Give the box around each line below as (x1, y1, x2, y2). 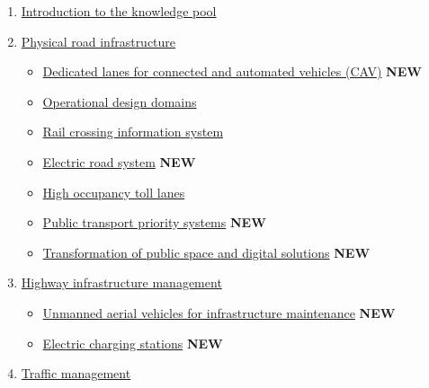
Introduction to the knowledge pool (21, 2, 217, 20)
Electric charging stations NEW (42, 333, 223, 352)
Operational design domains (42, 92, 197, 110)
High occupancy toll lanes (42, 182, 185, 201)
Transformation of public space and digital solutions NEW (42, 242, 371, 261)
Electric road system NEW (42, 152, 196, 171)
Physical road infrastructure (21, 31, 176, 50)
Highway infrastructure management (21, 273, 222, 292)
